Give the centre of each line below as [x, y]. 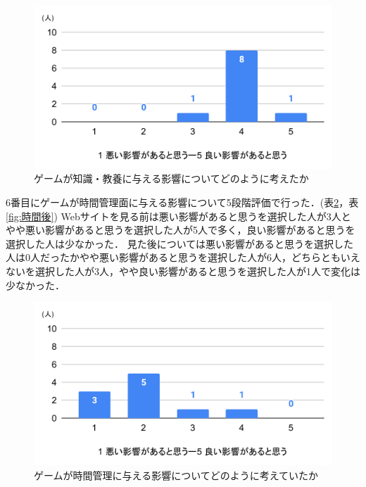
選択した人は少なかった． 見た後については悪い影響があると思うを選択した [179, 243]
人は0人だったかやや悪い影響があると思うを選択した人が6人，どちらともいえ [183, 257]
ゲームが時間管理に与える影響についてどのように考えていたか [176, 475]
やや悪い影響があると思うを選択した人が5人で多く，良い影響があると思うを [181, 230]
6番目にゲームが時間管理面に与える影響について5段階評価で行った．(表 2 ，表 [182, 202]
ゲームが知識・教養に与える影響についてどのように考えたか [171, 178]
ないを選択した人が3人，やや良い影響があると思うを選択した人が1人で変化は [183, 271]
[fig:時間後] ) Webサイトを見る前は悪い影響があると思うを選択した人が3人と [178, 216]
